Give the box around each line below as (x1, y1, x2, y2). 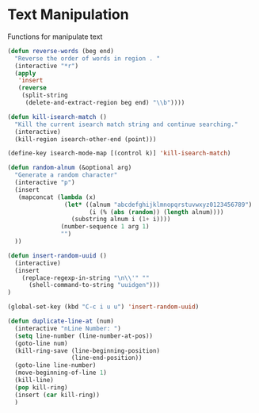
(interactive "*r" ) (14, 62, 79, 70)
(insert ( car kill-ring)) (14, 391, 101, 399)
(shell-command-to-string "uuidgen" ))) (28, 281, 160, 289)
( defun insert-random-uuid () (7, 251, 108, 259)
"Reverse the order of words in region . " (14, 54, 160, 63)
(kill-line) (14, 377, 55, 384)
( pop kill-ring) (14, 383, 68, 392)
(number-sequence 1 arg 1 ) (60, 223, 150, 231)
